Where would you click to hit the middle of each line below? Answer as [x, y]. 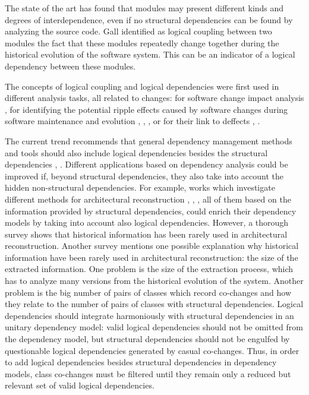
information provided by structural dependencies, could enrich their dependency [151, 211]
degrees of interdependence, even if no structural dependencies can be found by [149, 19]
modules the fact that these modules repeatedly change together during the [142, 42]
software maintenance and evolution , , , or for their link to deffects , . [133, 121]
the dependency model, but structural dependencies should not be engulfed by [147, 339]
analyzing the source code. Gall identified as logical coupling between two [138, 31]
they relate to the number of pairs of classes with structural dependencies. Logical [154, 304]
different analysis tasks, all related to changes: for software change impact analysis [154, 98]
